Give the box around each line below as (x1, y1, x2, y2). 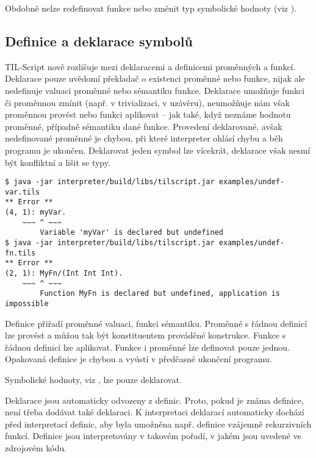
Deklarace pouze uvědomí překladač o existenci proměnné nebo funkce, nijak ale (5, 72, 305, 85)
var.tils (5, 187, 40, 196)
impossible (5, 299, 49, 309)
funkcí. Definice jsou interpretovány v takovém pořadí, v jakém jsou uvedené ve (5, 429, 301, 442)
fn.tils (5, 248, 36, 257)
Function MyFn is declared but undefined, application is (40, 289, 281, 298)
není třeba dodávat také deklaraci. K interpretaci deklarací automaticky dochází (5, 406, 304, 418)
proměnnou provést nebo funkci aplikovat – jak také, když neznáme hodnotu (5, 108, 291, 121)
